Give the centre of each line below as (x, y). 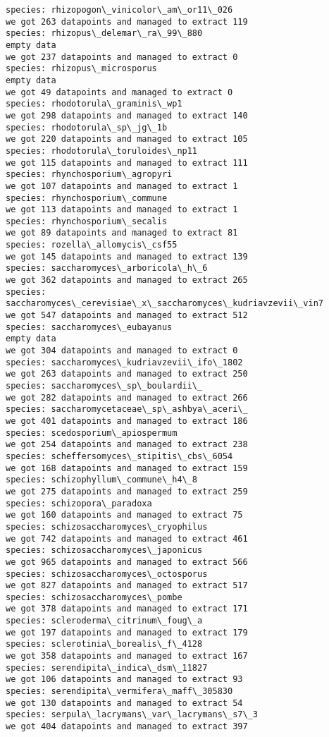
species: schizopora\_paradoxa (79, 503)
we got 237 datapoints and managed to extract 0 (122, 57)
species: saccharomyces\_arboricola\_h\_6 (107, 268)
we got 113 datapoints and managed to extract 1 (122, 210)
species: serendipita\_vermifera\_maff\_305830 (119, 692)
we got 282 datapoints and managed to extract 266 (127, 397)
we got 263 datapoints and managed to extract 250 (127, 374)
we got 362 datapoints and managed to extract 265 (127, 280)
